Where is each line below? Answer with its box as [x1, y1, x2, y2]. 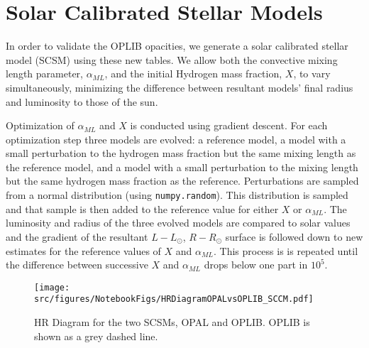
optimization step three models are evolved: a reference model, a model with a [6, 131, 346, 146]
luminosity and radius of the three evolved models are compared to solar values [6, 215, 351, 230]
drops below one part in [204, 257, 308, 272]
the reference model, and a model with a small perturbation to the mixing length [6, 159, 358, 174]
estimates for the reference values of [6, 243, 161, 258]
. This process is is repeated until [213, 243, 358, 258]
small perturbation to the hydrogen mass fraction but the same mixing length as [6, 146, 356, 161]
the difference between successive [6, 257, 148, 272]
